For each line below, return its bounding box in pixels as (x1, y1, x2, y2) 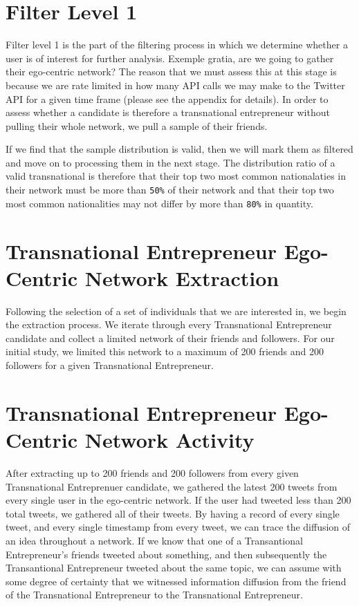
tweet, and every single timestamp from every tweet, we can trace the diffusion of (6, 520, 351, 534)
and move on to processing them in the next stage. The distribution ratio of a (6, 155, 335, 169)
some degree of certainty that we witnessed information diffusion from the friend (6, 574, 347, 588)
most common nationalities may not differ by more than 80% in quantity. (6, 196, 313, 210)
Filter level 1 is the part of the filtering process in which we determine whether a (6, 37, 348, 52)
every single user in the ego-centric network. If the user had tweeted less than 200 (6, 493, 351, 507)
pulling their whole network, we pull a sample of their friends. (6, 118, 268, 133)
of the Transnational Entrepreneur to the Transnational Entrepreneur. (6, 587, 303, 602)
